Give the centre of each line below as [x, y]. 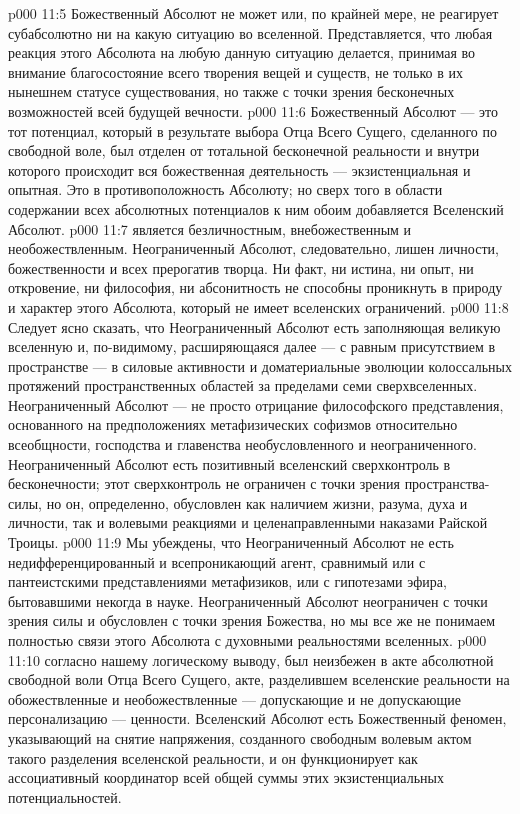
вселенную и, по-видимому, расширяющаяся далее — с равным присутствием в [252, 346]
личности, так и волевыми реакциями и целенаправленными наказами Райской [248, 522]
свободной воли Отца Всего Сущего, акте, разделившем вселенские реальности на [259, 679]
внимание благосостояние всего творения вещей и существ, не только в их [235, 71]
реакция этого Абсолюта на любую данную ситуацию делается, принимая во [242, 52]
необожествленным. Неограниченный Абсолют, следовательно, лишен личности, [253, 248]
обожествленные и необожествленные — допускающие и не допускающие [234, 698]
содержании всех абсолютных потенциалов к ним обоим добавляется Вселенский [256, 208]
